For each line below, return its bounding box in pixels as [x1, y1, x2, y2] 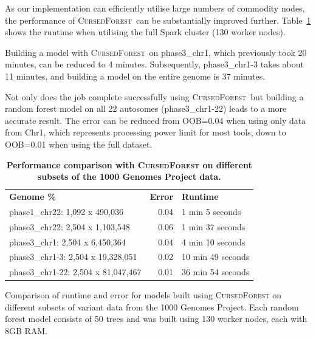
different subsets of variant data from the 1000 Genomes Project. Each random [5, 300, 299, 313]
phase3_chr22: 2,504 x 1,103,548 [9, 220, 130, 233]
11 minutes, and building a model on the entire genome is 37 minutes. [5, 69, 266, 82]
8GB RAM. [5, 324, 48, 337]
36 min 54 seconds [182, 265, 250, 278]
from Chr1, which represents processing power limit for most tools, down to [5, 126, 286, 139]
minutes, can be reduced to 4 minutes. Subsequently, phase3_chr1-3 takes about [5, 58, 304, 70]
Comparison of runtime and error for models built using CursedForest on [5, 289, 281, 301]
